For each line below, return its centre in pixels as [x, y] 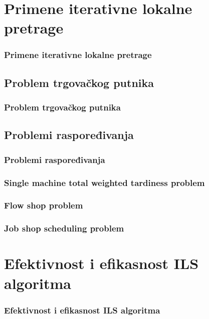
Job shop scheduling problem [64, 228]
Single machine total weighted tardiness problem [104, 182]
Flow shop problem [44, 205]
